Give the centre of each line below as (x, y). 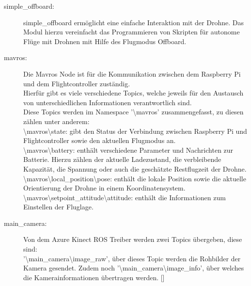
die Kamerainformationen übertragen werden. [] (94, 277)
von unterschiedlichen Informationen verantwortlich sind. (108, 102)
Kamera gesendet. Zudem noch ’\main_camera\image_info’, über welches (134, 268)
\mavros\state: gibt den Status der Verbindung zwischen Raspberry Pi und (135, 131)
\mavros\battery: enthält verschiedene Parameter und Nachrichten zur (128, 150)
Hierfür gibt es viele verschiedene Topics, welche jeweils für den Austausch (133, 93)
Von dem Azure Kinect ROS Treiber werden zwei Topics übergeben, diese (133, 239)
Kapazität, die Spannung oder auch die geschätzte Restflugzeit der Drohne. (135, 168)
